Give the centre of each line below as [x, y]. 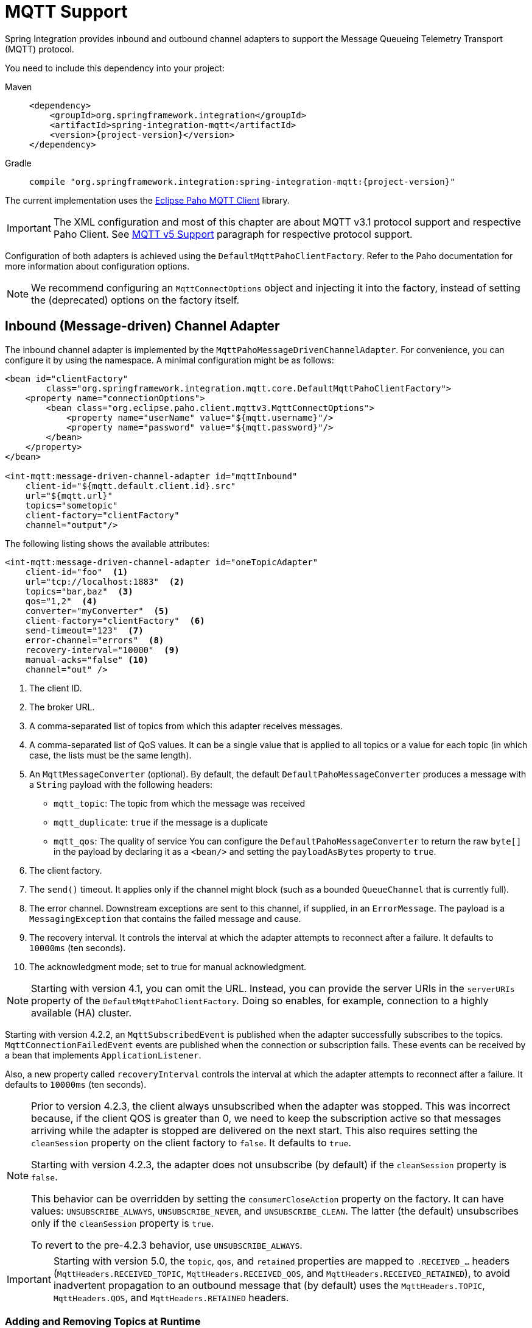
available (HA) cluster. [82, 1012]
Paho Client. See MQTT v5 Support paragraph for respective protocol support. [233, 234]
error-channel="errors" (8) [95, 640]
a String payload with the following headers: [121, 784]
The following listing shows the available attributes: [107, 543]
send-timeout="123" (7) [84, 630]
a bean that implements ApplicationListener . [103, 1055]
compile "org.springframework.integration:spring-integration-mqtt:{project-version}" [242, 181]
